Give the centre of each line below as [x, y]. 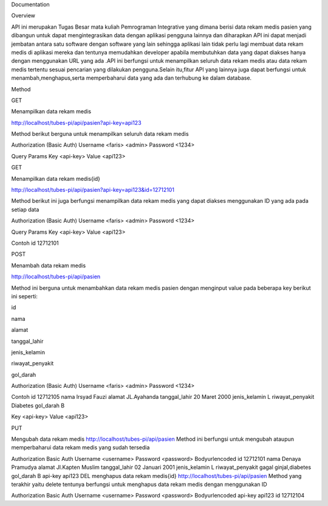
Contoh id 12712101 [35, 243]
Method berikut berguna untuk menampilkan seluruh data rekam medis [100, 134]
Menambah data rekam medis [49, 265]
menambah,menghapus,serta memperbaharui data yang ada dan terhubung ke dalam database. [132, 78]
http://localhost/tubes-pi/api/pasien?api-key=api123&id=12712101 [93, 190]
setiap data [25, 209]
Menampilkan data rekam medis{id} [56, 178]
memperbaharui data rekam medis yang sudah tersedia [80, 448]
